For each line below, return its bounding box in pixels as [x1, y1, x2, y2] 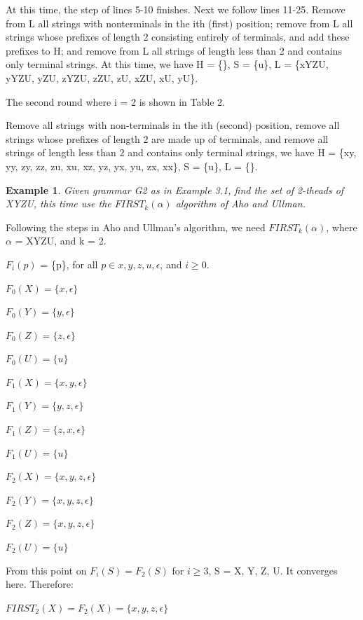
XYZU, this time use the [6, 196, 111, 211]
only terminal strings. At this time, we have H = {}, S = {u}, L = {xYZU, [6, 57, 329, 71]
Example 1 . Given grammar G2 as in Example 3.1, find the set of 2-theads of [6, 182, 344, 197]
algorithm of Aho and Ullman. [175, 196, 306, 211]
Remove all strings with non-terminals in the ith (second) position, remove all [6, 118, 340, 132]
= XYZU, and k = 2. [15, 233, 107, 248]
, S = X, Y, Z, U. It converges [208, 563, 338, 577]
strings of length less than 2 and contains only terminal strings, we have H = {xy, [6, 145, 357, 160]
